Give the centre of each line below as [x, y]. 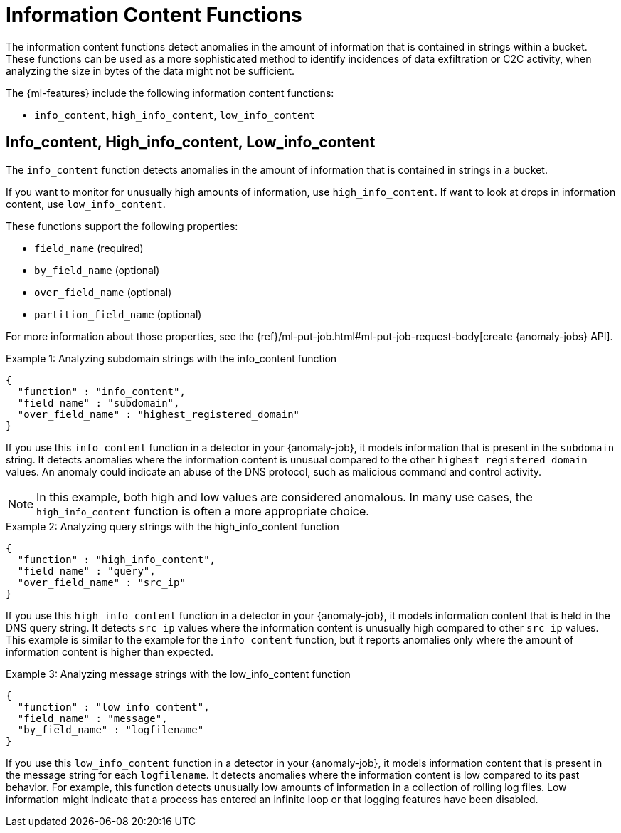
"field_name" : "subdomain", [99, 403]
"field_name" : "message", [92, 718]
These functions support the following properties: [122, 226]
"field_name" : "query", [86, 571]
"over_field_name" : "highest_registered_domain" [159, 414]
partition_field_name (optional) [118, 314]
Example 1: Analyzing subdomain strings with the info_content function [171, 358]
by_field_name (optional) [97, 270]
